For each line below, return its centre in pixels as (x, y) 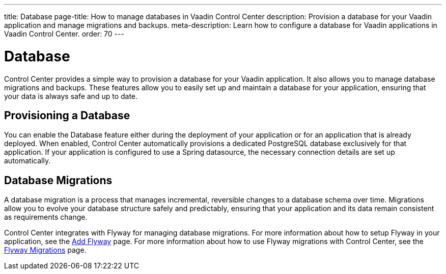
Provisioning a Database (67, 115)
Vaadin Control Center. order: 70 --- (64, 34)
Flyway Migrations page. (45, 250)
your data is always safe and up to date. (71, 96)
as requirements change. (46, 217)
